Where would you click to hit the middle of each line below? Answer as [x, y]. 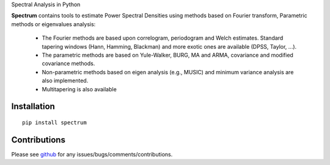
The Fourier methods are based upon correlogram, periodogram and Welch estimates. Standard [163, 38]
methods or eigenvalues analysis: [53, 24]
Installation [33, 107]
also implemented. [65, 81]
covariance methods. [68, 63]
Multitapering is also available [79, 89]
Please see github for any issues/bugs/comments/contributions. [92, 154]
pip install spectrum [54, 122]
